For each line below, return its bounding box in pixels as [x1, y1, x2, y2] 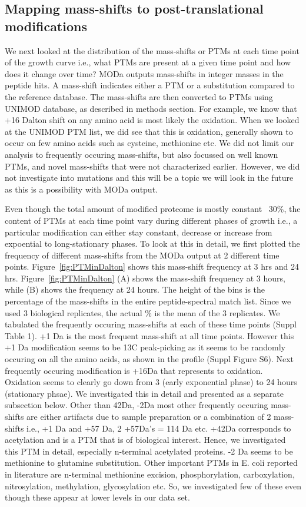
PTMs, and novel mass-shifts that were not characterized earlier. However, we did [5, 160, 300, 172]
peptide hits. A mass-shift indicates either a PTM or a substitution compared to [5, 79, 295, 91]
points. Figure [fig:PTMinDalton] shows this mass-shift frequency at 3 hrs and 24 [5, 260, 299, 273]
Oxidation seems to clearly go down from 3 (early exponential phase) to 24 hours [5, 376, 297, 388]
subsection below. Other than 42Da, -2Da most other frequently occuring [5, 399, 268, 411]
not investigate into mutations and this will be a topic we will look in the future [5, 171, 294, 184]
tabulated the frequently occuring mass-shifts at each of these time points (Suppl [5, 318, 297, 330]
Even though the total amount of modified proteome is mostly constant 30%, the [5, 203, 301, 215]
